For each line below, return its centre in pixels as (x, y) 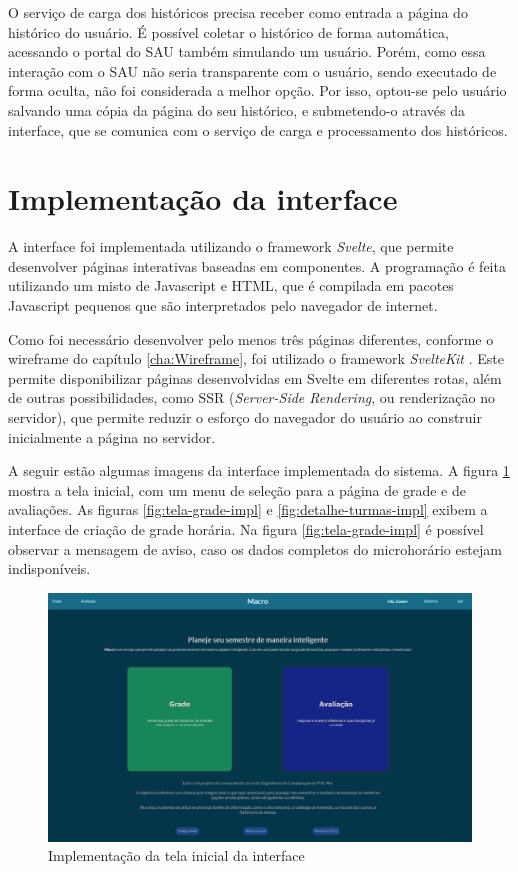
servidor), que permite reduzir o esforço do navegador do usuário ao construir (245, 417)
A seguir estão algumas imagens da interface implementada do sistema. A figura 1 (259, 470)
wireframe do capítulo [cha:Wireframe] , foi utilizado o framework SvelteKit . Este (256, 358)
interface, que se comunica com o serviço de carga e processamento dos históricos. (258, 129)
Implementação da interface (203, 198)
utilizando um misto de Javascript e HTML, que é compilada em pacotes (231, 285)
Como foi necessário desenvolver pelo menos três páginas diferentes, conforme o (251, 338)
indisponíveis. (49, 568)
